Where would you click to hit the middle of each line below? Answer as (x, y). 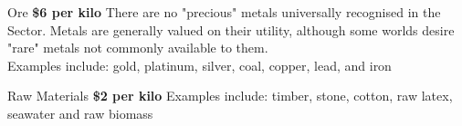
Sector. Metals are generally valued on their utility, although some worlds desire (231, 29)
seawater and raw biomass (80, 113)
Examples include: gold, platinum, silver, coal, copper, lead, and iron (199, 65)
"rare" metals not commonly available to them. (138, 48)
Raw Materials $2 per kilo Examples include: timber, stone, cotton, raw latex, (230, 96)
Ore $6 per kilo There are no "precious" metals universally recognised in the (224, 12)
